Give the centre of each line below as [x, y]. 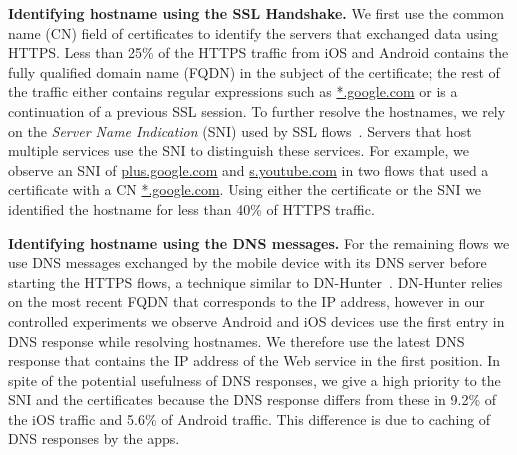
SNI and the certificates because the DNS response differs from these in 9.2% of [252, 399]
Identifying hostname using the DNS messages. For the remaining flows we [259, 242]
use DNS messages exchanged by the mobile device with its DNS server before [247, 262]
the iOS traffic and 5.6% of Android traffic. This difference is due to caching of [249, 418]
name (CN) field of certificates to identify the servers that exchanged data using [253, 32]
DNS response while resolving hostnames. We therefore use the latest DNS [236, 340]
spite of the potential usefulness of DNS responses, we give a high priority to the [254, 379]
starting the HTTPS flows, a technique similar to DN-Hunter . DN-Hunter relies [255, 281]
